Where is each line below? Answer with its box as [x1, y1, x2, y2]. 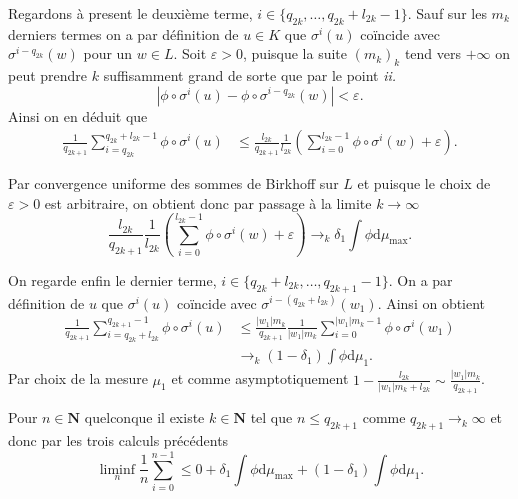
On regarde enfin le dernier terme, [8, 269, 217, 290]
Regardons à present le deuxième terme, [8, 3, 253, 23]
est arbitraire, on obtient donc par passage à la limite [44, 192, 372, 213]
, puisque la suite [243, 43, 348, 64]
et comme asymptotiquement [171, 368, 349, 389]
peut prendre [8, 65, 88, 86]
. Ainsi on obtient [377, 292, 486, 313]
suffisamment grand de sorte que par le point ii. [103, 65, 397, 86]
